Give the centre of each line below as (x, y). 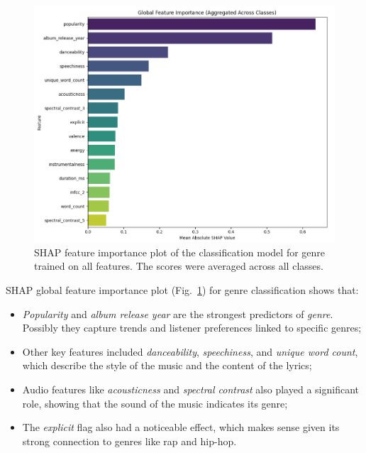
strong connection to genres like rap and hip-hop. (129, 441)
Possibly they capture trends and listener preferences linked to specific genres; (192, 328)
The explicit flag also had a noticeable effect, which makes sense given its (181, 427)
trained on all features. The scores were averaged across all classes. (179, 266)
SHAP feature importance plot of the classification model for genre (180, 252)
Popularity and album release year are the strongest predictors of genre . (178, 313)
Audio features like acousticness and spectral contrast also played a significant (190, 389)
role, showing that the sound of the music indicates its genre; (155, 403)
